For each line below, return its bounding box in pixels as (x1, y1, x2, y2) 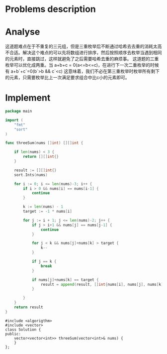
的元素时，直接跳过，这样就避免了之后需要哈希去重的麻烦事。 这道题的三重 (5, 56, 159, 62)
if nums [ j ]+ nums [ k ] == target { (31, 277, 99, 282)
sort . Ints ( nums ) (14, 172, 48, 177)
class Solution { (5, 327, 41, 332)
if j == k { (31, 259, 57, 264)
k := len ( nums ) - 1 (23, 204, 64, 210)
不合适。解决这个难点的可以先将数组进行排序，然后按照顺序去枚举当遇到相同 (5, 50, 162, 56)
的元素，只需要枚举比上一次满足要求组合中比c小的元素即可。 (5, 75, 130, 81)
